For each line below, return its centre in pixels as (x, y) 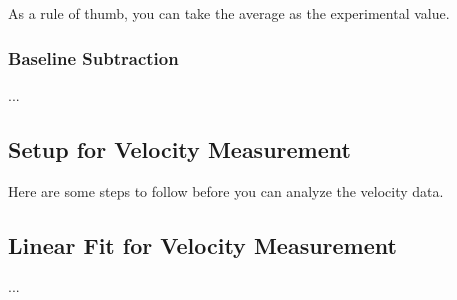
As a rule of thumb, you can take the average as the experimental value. (229, 13)
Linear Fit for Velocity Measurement (202, 244)
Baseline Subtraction (93, 57)
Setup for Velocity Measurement (179, 148)
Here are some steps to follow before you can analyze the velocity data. (226, 190)
